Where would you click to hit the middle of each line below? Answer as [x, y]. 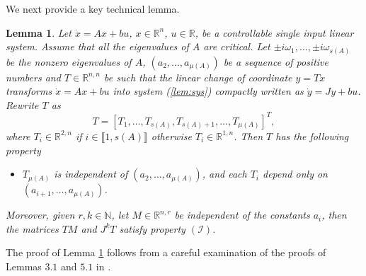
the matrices [32, 228]
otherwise [171, 136]
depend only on [295, 174]
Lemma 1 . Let [39, 32]
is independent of [91, 174]
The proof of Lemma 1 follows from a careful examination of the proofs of [166, 252]
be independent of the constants [242, 215]
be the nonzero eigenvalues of [69, 61]
